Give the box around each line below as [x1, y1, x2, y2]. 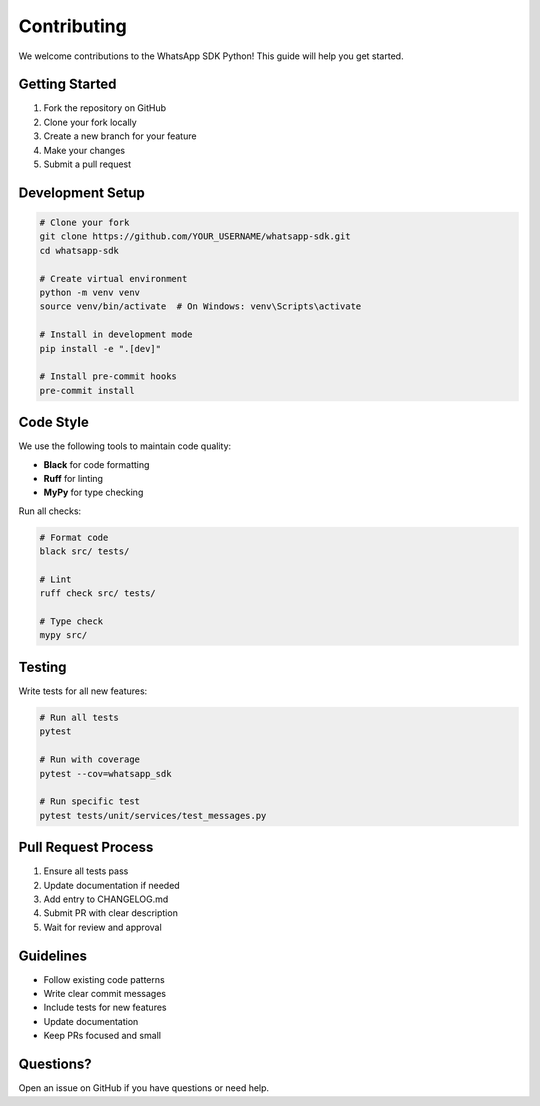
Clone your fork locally [43, 116, 137, 128]
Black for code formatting [43, 458, 150, 470]
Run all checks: [18, 505, 82, 517]
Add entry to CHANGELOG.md [43, 893, 169, 905]
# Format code [39, 531, 109, 543]
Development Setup [18, 184, 145, 201]
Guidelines [18, 947, 87, 964]
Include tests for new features [43, 1001, 167, 1014]
